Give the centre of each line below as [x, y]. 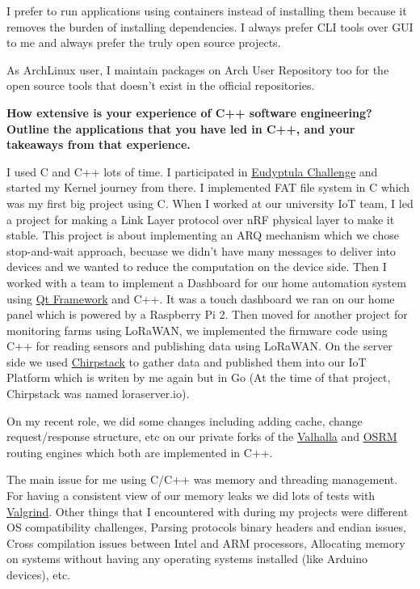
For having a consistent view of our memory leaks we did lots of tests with [191, 496]
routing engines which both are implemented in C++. [140, 452]
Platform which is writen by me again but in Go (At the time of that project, [199, 377]
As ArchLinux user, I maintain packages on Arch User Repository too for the [198, 69]
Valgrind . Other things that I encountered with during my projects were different [208, 511]
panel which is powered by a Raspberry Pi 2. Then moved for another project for [207, 314]
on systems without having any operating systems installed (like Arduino [187, 559]
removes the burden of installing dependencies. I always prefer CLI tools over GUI [210, 26]
